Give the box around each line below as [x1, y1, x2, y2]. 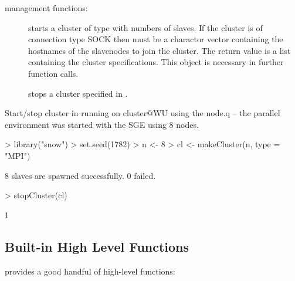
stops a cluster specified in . [28, 87, 128, 99]
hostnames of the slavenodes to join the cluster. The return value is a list [28, 44, 291, 56]
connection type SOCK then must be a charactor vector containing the [28, 33, 283, 45]
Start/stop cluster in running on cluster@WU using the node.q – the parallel [5, 107, 280, 119]
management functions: [5, 2, 88, 13]
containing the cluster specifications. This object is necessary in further [28, 56, 284, 68]
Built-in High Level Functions [5, 237, 189, 255]
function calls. [28, 67, 79, 79]
